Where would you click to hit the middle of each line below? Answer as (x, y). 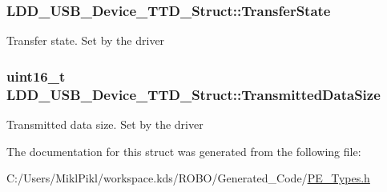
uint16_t (36, 76)
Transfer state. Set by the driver (86, 40)
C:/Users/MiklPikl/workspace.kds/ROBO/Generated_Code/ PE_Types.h (188, 178)
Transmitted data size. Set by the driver (105, 124)
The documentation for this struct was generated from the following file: (184, 151)
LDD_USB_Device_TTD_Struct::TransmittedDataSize (193, 94)
